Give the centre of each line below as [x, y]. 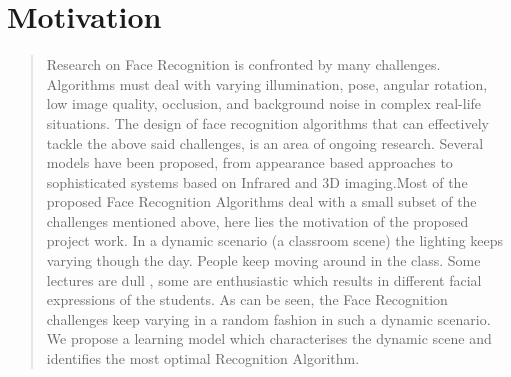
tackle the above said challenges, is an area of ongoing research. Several [265, 142]
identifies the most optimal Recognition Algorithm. [203, 358]
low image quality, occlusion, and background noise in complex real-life [264, 103]
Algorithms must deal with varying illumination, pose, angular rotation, [267, 83]
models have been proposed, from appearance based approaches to [249, 162]
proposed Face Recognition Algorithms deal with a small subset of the [261, 201]
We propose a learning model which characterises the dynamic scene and [269, 338]
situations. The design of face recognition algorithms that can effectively [267, 122]
